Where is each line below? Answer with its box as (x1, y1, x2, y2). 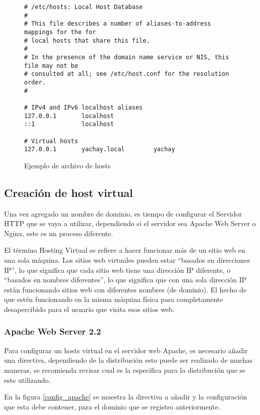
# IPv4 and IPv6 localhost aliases (24, 103, 143, 111)
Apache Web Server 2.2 (4, 325, 101, 338)
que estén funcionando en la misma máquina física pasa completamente (4, 294, 223, 304)
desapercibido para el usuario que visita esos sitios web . (4, 303, 175, 314)
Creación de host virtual (4, 184, 133, 200)
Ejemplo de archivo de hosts (24, 160, 111, 170)
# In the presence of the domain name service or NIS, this (24, 53, 229, 61)
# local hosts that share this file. (24, 37, 150, 44)
